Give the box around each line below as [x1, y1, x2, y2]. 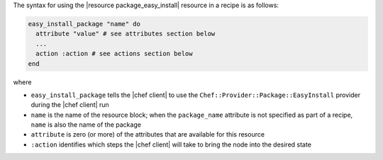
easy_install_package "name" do [28, 20, 141, 28]
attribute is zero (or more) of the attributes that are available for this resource [30, 130, 265, 139]
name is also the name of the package [30, 120, 142, 129]
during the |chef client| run [30, 101, 109, 109]
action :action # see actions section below [35, 50, 193, 58]
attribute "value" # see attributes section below [35, 30, 216, 38]
